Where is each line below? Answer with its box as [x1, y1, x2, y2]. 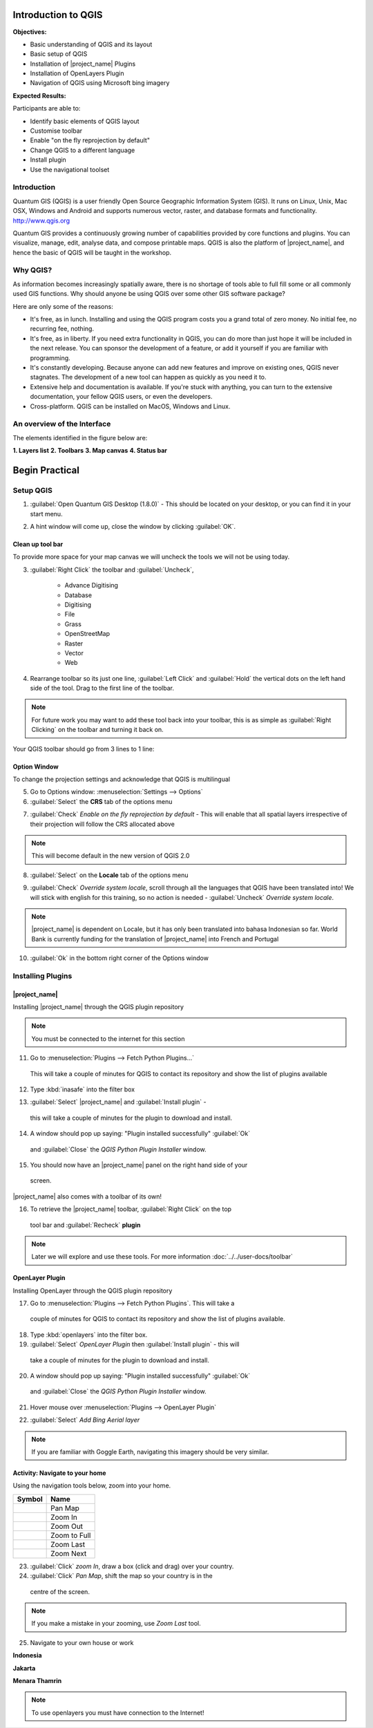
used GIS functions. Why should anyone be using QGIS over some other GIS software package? [12, 290, 286, 298]
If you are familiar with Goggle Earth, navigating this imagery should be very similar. [31, 1447, 269, 1456]
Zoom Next [50, 1548, 87, 1558]
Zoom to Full [50, 1530, 91, 1540]
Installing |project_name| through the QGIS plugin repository [12, 1003, 184, 1011]
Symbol [17, 1494, 43, 1503]
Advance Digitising [64, 581, 119, 590]
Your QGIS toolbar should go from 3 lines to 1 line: [12, 744, 155, 753]
